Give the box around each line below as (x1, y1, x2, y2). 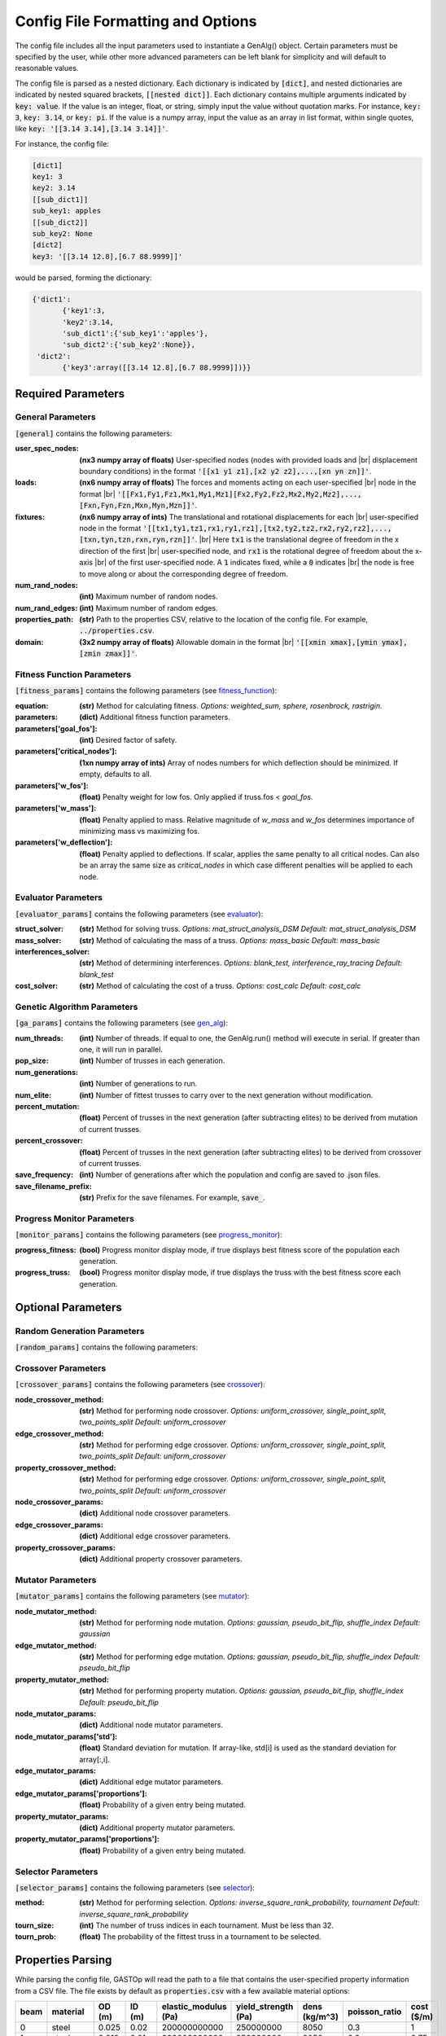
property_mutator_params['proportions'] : (15, 1834, 160, 1844)
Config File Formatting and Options (15, 12, 257, 30)
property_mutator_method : (15, 1674, 110, 1684)
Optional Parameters (15, 1300, 122, 1314)
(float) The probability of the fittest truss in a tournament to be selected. (79, 1932, 321, 1942)
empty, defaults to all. (79, 770, 152, 779)
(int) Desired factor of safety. (79, 735, 177, 744)
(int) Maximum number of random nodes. (79, 591, 219, 602)
